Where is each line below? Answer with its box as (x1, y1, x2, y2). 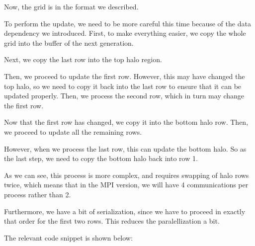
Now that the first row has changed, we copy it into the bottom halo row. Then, (4, 117, 249, 127)
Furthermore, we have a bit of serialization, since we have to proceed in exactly (4, 206, 246, 216)
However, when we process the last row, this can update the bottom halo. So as (4, 143, 247, 154)
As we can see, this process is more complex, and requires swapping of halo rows (4, 169, 249, 180)
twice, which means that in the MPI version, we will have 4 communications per (4, 179, 249, 190)
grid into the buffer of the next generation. (4, 37, 134, 48)
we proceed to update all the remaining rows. (4, 126, 142, 137)
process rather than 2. (4, 189, 71, 199)
